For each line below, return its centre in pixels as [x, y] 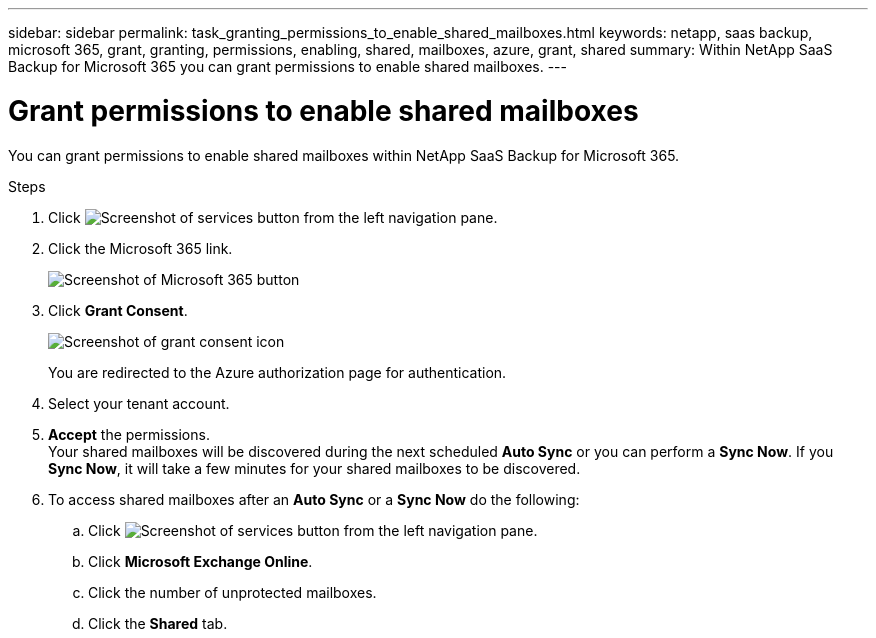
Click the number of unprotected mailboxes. [232, 592]
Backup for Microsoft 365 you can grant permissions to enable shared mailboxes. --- [287, 66]
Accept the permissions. [129, 434]
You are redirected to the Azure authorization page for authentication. [277, 372]
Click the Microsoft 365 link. [140, 248]
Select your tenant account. [139, 403]
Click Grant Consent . [118, 310]
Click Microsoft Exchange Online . [200, 561]
